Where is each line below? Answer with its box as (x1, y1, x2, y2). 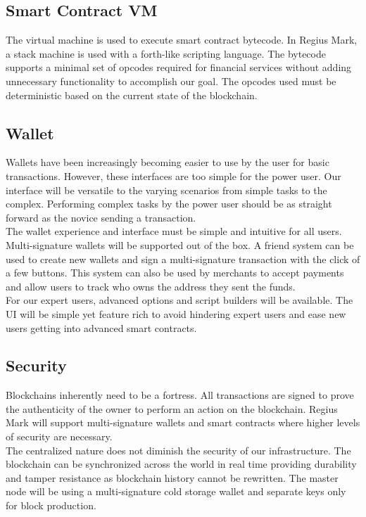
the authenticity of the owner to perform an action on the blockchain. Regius (6, 401, 338, 416)
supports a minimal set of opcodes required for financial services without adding (6, 60, 352, 75)
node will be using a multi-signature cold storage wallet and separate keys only (6, 484, 346, 499)
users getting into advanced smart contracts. (6, 320, 197, 335)
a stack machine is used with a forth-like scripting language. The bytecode (6, 46, 326, 60)
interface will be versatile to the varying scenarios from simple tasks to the (6, 182, 327, 197)
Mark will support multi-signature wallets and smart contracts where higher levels (6, 415, 360, 430)
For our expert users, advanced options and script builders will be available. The (6, 293, 353, 307)
